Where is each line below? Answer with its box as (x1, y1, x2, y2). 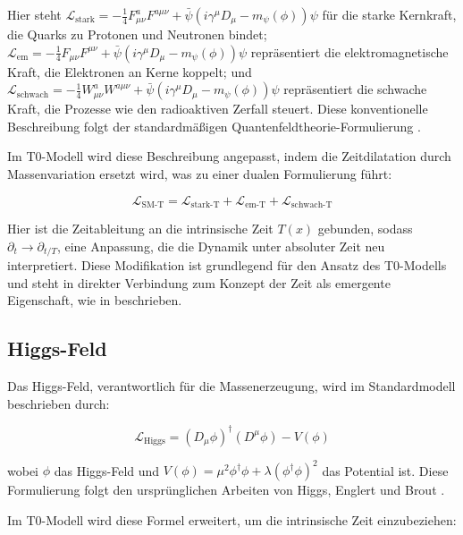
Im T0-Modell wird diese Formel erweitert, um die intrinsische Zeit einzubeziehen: (7, 510, 457, 529)
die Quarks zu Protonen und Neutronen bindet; (7, 25, 267, 43)
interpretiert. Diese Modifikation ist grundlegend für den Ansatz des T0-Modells (7, 256, 447, 275)
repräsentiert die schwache (283, 80, 427, 98)
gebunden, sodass (317, 219, 413, 238)
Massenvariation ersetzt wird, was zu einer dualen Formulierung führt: (7, 164, 392, 183)
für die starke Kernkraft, (322, 5, 457, 23)
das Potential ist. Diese (322, 461, 449, 480)
